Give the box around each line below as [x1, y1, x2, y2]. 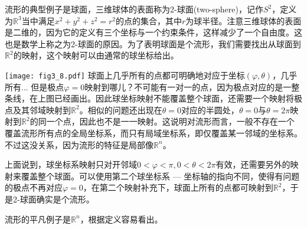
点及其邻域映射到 [5, 103, 71, 116]
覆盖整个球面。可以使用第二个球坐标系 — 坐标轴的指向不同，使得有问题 [21, 169, 300, 182]
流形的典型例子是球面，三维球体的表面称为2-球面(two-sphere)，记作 [5, 3, 263, 15]
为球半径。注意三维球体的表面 [185, 14, 302, 27]
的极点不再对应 [5, 181, 63, 194]
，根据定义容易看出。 [80, 212, 163, 225]
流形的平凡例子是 [5, 212, 71, 225]
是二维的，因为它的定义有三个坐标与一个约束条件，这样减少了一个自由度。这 [5, 26, 302, 38]
